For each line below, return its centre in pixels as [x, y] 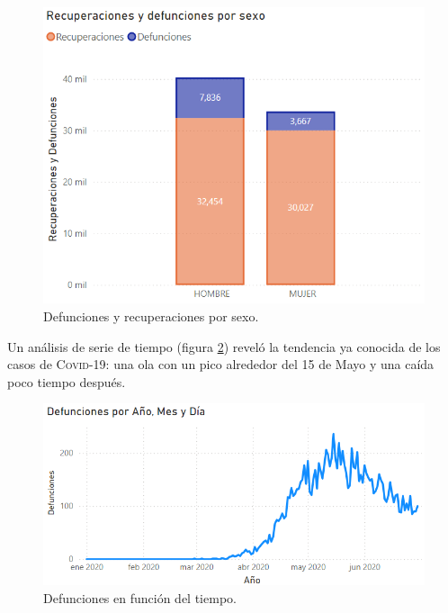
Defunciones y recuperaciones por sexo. [151, 316]
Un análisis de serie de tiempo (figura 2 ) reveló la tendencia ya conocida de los [224, 346]
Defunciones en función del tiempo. [140, 597]
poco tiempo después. [67, 381]
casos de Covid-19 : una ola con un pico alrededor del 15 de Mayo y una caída [221, 364]
